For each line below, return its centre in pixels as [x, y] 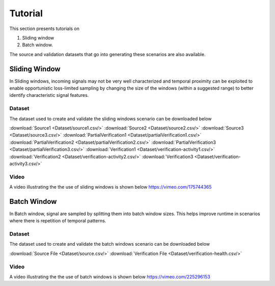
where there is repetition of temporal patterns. [58, 221]
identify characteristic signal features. [49, 95]
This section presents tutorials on [45, 29]
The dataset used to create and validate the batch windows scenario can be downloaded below [110, 244]
